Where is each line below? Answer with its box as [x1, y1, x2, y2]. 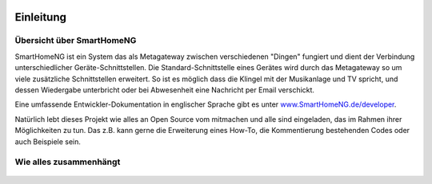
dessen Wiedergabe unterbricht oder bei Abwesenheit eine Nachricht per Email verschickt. [14, 84, 315, 95]
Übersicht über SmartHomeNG [14, 35, 137, 46]
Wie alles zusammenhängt [14, 156, 121, 167]
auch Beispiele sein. [14, 136, 82, 147]
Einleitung [14, 10, 67, 24]
